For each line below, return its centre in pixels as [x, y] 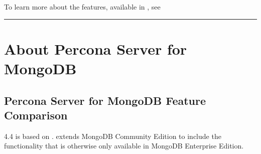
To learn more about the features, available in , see [82, 7]
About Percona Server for [96, 48]
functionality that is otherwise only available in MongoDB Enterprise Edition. [124, 146]
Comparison [36, 115]
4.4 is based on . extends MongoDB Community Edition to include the [113, 136]
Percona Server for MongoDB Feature [105, 100]
